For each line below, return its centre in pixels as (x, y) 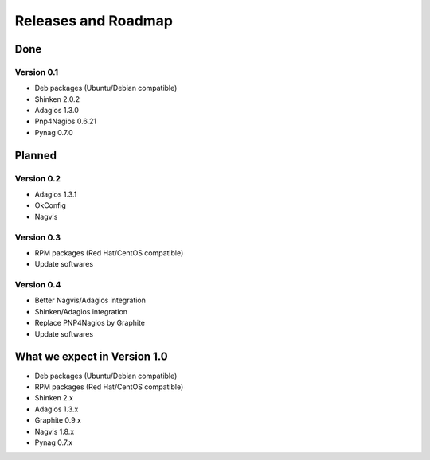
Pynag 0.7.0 (54, 132)
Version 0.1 (37, 72)
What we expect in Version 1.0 (91, 357)
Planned (36, 155)
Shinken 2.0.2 (57, 99)
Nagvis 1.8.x (55, 431)
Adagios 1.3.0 (57, 111)
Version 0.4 (38, 285)
